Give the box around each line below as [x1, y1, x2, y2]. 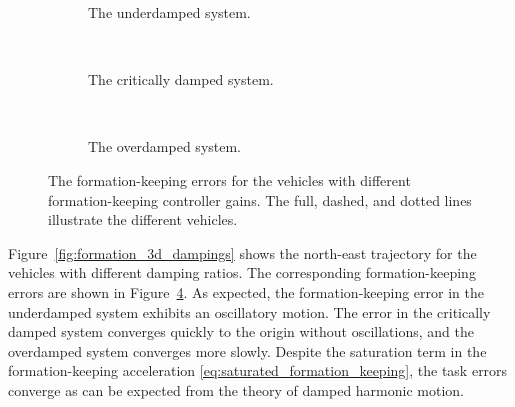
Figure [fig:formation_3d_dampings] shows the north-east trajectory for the [8, 242, 477, 263]
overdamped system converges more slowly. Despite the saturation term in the [8, 340, 487, 361]
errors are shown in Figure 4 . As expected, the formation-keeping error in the [8, 281, 484, 302]
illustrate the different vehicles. [48, 209, 238, 230]
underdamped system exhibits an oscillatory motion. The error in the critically [8, 301, 491, 322]
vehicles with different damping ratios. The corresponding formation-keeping [8, 262, 476, 283]
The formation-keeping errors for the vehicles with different [48, 169, 411, 190]
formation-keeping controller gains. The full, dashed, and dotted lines [48, 189, 472, 210]
